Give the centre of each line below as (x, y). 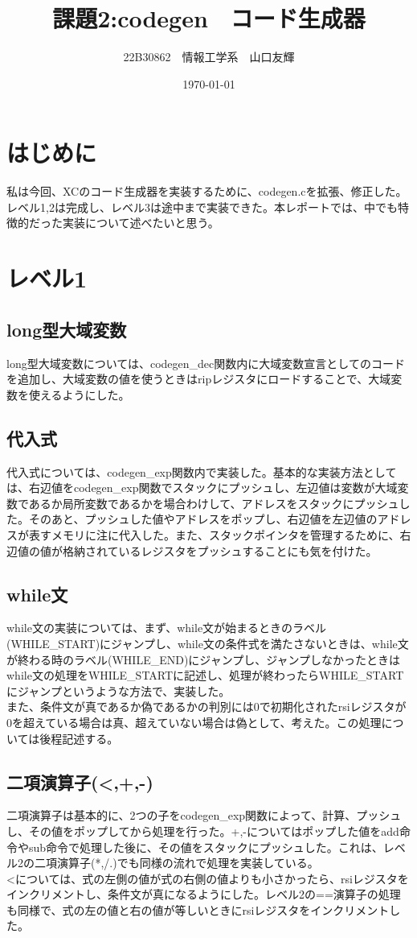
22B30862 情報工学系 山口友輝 (209, 57)
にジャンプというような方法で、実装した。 (119, 690)
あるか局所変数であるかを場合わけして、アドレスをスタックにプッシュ (214, 503)
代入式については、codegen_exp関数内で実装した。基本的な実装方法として (202, 471)
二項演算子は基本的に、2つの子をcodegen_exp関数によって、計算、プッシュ (204, 815)
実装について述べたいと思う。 (141, 223)
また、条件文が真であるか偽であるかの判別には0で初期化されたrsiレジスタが (206, 707)
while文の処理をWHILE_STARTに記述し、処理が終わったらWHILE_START (205, 675)
